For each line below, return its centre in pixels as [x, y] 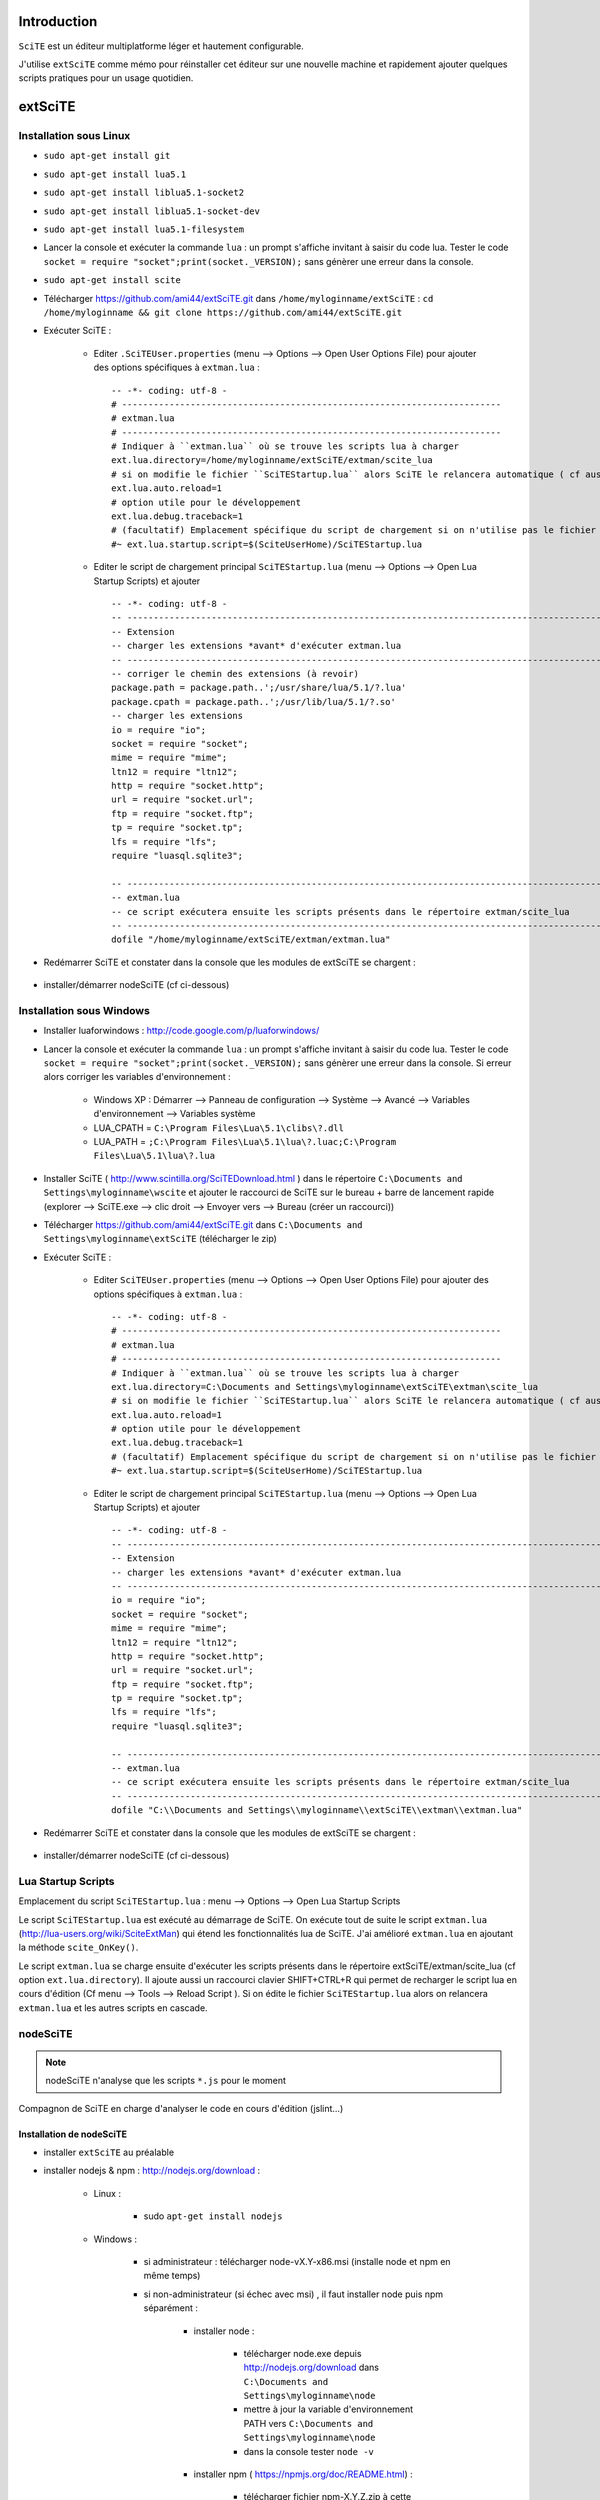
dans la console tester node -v [308, 2451]
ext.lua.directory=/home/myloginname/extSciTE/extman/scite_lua [272, 460]
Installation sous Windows [84, 1010]
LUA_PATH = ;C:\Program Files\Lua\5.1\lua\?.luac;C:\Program [245, 1142]
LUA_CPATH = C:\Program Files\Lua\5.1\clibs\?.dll [219, 1127]
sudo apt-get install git [107, 156]
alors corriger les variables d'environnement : [137, 1077]
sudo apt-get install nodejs [213, 2216]
